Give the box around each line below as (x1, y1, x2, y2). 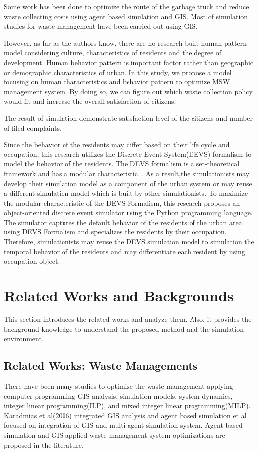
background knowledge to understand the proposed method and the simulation (4, 323, 244, 334)
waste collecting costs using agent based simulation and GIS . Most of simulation (4, 11, 248, 21)
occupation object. (4, 256, 60, 266)
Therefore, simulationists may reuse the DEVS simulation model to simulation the (4, 236, 254, 247)
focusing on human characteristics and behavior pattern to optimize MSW (4, 76, 230, 87)
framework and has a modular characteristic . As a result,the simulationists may (4, 168, 250, 178)
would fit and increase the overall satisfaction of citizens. (4, 96, 176, 106)
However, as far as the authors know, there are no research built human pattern (4, 37, 247, 48)
